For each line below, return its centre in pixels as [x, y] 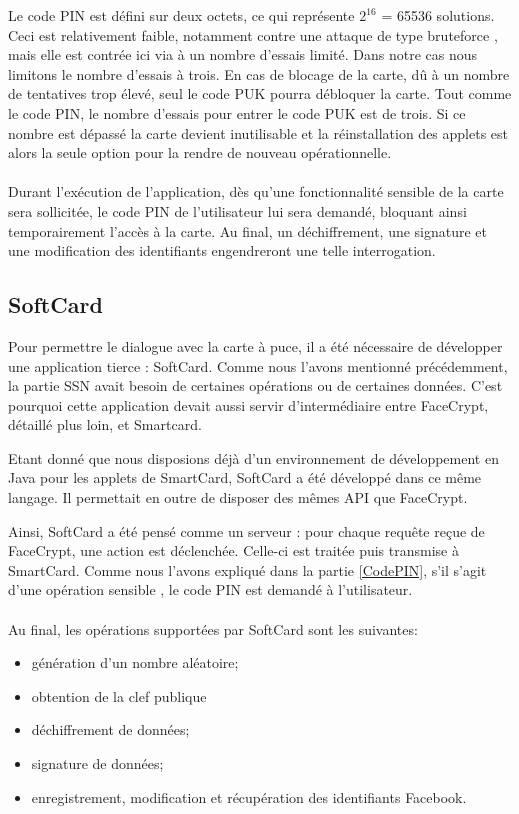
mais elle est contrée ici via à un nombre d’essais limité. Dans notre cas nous [243, 54]
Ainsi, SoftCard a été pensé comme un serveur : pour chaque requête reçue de [246, 530]
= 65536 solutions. [438, 15]
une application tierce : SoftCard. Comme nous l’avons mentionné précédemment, [258, 365]
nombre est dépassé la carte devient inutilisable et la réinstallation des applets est [258, 132]
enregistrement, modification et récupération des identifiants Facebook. [249, 796]
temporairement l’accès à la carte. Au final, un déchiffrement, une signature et [248, 230]
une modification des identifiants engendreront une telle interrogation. [222, 250]
